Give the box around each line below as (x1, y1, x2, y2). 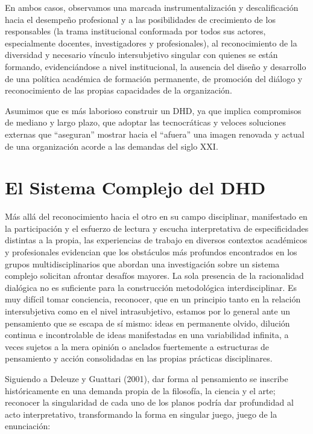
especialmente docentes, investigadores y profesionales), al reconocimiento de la (5, 36, 297, 49)
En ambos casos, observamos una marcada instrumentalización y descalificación (5, 1, 299, 13)
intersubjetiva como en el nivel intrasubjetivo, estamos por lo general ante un (5, 305, 290, 317)
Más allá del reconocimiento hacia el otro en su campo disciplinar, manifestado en (5, 210, 308, 223)
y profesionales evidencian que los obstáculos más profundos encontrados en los (5, 246, 297, 258)
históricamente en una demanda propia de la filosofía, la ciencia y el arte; (5, 384, 276, 397)
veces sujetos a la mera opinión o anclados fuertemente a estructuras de (5, 340, 270, 353)
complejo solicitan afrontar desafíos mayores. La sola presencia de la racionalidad (5, 269, 304, 282)
